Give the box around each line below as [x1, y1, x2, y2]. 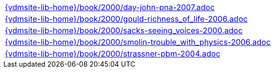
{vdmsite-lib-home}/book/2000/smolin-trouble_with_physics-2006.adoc [5, 37, 271, 47]
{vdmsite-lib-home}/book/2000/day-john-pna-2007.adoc [5, 2, 215, 12]
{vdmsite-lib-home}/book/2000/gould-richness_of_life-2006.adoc [5, 14, 248, 24]
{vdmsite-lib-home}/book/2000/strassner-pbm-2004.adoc [5, 49, 220, 58]
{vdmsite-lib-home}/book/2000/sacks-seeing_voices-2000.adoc [5, 26, 243, 35]
